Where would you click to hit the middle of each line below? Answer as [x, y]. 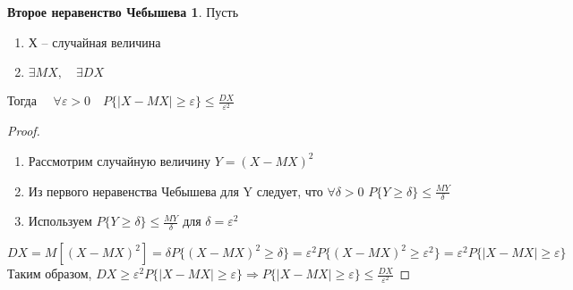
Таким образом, [50, 273]
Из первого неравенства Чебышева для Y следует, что [175, 191]
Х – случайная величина [94, 41]
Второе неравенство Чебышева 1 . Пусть [123, 12]
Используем [60, 221]
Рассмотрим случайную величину [120, 160]
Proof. [24, 131]
